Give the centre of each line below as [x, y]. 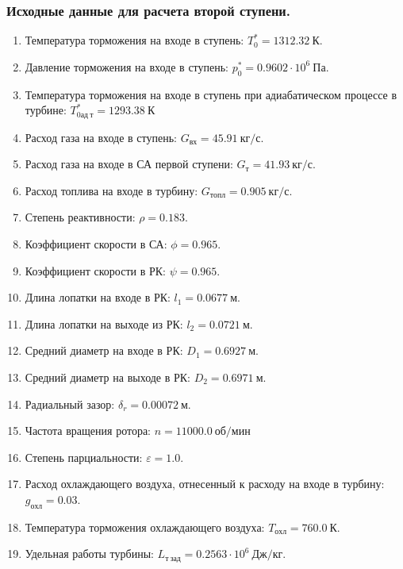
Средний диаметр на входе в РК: [104, 350]
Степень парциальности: [84, 457]
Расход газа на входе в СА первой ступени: [129, 164]
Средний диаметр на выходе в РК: [108, 377]
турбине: [46, 110]
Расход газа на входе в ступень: [101, 137]
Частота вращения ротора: [88, 431]
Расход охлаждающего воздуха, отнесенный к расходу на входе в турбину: [205, 484]
